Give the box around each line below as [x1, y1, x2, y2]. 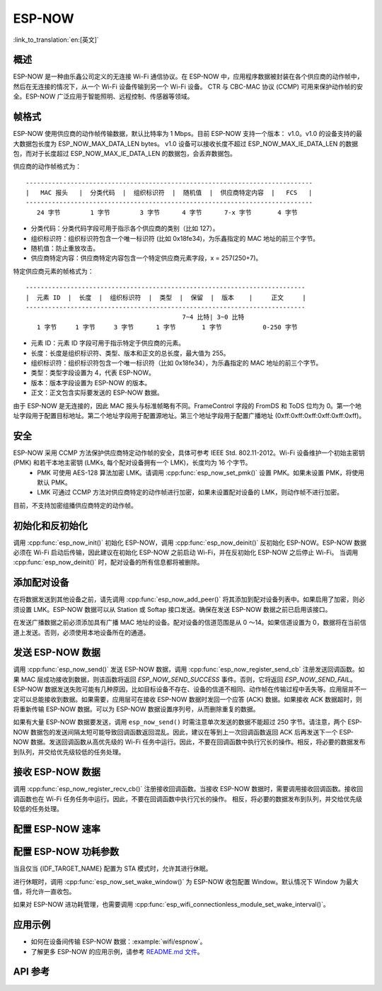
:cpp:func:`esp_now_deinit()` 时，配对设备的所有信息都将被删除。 [13, 558, 204, 567]
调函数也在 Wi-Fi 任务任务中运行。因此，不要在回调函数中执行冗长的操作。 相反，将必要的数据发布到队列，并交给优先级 [13, 794, 363, 803]
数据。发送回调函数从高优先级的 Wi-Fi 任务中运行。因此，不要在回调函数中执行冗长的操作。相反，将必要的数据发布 [30, 737, 366, 747]
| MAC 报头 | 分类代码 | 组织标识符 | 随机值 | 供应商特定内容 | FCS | [25, 188, 313, 197]
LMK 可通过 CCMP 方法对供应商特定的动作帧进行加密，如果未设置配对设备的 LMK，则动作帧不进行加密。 [37, 488, 343, 497]
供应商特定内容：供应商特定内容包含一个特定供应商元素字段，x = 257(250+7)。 [30, 254, 262, 262]
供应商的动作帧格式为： [13, 162, 81, 171]
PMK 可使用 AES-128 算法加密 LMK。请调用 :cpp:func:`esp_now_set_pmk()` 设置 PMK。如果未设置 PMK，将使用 [37, 468, 364, 477]
